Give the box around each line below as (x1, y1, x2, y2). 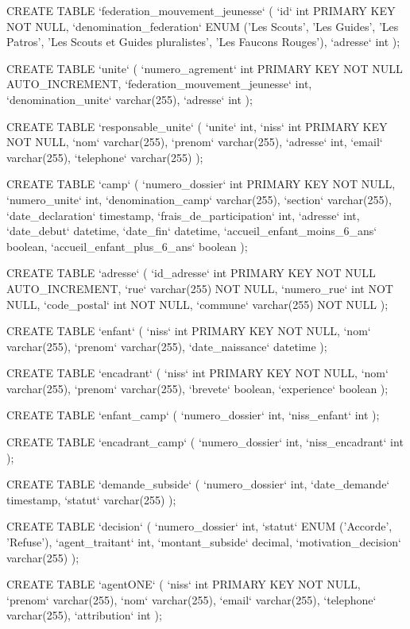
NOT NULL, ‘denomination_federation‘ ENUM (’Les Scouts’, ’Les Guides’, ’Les (6, 17, 399, 34)
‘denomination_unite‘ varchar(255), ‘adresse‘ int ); (6, 91, 253, 107)
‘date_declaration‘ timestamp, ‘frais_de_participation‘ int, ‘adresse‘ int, (6, 206, 360, 223)
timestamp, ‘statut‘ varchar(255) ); (6, 491, 176, 507)
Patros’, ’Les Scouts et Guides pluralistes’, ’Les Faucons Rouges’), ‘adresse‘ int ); (6, 33, 400, 50)
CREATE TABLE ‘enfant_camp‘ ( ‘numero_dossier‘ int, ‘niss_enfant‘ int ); (6, 407, 380, 423)
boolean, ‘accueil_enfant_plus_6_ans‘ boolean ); (6, 237, 248, 254)
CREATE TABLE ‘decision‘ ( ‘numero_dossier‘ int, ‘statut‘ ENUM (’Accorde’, (6, 518, 393, 534)
